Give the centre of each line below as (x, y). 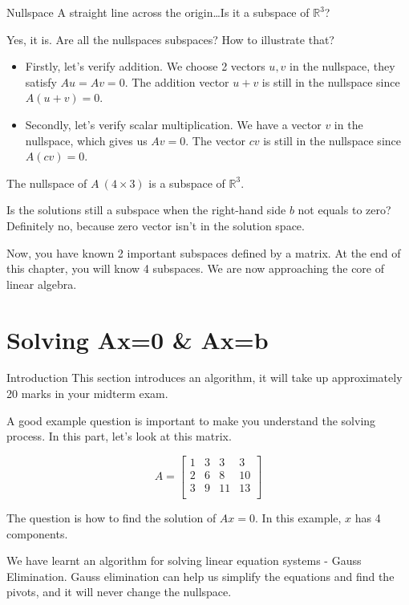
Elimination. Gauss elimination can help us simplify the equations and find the (200, 576)
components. (37, 533)
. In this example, (298, 517)
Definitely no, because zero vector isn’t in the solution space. (156, 225)
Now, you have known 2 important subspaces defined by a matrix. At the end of (204, 252)
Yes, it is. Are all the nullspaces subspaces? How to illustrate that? (170, 39)
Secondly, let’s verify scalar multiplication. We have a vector (173, 124)
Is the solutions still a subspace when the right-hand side (146, 210)
